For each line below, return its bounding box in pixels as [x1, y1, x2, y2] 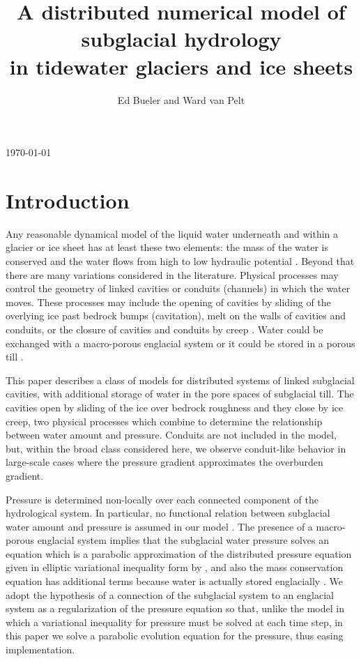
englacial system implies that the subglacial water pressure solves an [37, 533, 329, 547]
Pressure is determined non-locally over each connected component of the [6, 492, 318, 506]
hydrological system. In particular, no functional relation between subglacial [6, 506, 330, 520]
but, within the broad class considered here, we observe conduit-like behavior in [6, 441, 346, 455]
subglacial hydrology [81, 24, 282, 53]
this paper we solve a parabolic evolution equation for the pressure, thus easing [6, 628, 344, 643]
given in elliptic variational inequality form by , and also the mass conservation [6, 560, 344, 575]
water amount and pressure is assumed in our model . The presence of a [6, 519, 313, 533]
